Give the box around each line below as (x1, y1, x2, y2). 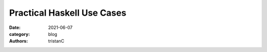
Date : (9, 25, 21, 30)
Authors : (9, 38, 28, 44)
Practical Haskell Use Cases (9, 7, 127, 18)
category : (9, 31, 30, 37)
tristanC (48, 38, 64, 44)
